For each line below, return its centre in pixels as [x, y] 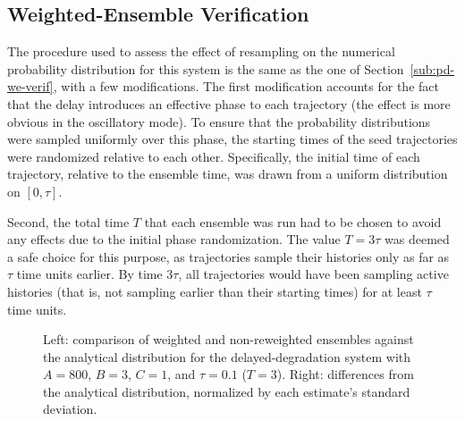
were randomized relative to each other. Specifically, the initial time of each [214, 156]
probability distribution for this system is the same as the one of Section [206, 68]
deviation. [70, 409]
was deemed [417, 239]
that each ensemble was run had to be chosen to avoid [293, 221]
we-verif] [30, 86]
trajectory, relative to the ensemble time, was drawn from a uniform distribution [228, 174]
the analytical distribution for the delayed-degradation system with [227, 356]
